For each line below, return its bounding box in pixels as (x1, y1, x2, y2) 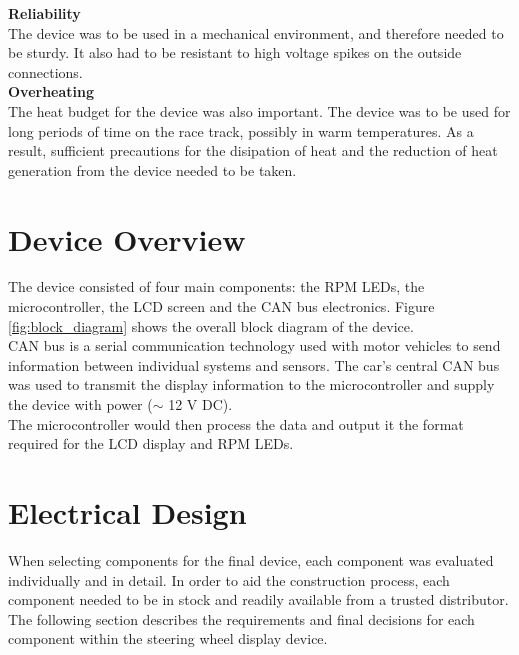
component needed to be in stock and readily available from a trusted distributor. (8, 589, 509, 610)
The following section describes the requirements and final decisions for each (8, 608, 475, 629)
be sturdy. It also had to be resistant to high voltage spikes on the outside (8, 42, 462, 63)
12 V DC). (168, 394, 233, 415)
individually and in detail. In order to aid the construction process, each (8, 569, 450, 590)
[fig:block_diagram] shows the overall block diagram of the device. (8, 315, 414, 336)
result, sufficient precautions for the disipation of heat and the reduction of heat (8, 140, 498, 161)
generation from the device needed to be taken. (8, 159, 297, 180)
